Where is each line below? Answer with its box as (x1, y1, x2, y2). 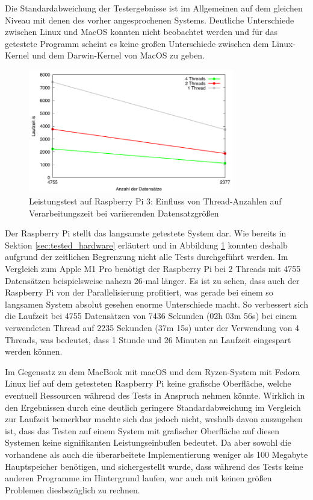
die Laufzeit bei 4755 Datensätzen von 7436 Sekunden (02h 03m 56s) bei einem (5, 309, 297, 322)
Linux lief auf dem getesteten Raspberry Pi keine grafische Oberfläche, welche (5, 377, 291, 390)
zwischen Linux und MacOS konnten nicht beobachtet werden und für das (5, 25, 278, 38)
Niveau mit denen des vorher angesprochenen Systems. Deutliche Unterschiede (5, 13, 294, 26)
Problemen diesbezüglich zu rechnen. (5, 483, 140, 496)
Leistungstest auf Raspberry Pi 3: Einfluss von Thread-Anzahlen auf (29, 195, 282, 207)
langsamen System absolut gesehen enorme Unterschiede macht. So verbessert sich (5, 297, 308, 310)
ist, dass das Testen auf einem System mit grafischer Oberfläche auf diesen (5, 424, 280, 437)
